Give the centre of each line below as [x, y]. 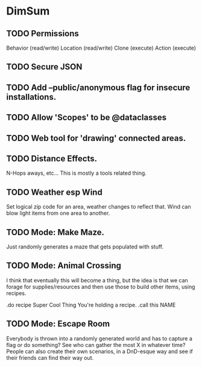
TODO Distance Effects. [52, 158]
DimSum [28, 11]
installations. [31, 97]
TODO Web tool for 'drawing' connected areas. [96, 138]
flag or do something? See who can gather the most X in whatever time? [96, 345]
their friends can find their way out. [50, 357]
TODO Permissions [43, 34]
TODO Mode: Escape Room [58, 324]
